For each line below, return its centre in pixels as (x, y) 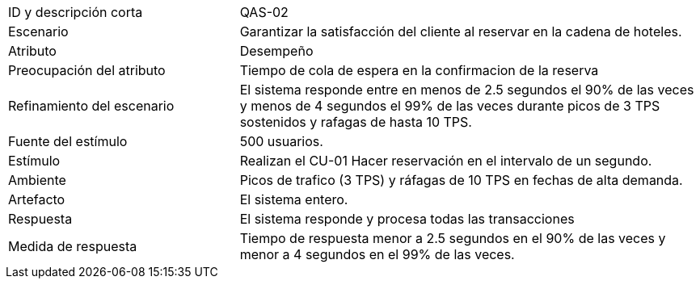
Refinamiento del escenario (91, 106)
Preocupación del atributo (87, 70)
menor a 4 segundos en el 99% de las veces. (377, 254)
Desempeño (276, 51)
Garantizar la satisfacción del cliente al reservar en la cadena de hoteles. (461, 31)
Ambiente (37, 180)
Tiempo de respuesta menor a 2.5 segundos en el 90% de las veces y (453, 238)
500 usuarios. (281, 141)
